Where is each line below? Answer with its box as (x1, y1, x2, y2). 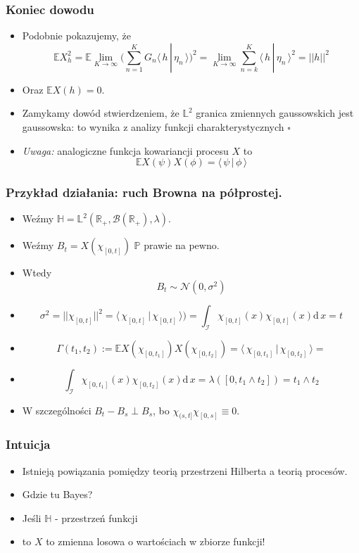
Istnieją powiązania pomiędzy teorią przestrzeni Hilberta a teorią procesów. (22, 463, 348, 478)
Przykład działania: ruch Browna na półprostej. (6, 184, 282, 201)
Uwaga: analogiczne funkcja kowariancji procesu (22, 143, 229, 158)
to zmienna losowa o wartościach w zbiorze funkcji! (46, 534, 265, 549)
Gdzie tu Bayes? (22, 487, 93, 502)
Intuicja (6, 436, 51, 453)
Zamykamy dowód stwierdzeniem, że (22, 106, 179, 120)
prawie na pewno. (144, 238, 220, 253)
